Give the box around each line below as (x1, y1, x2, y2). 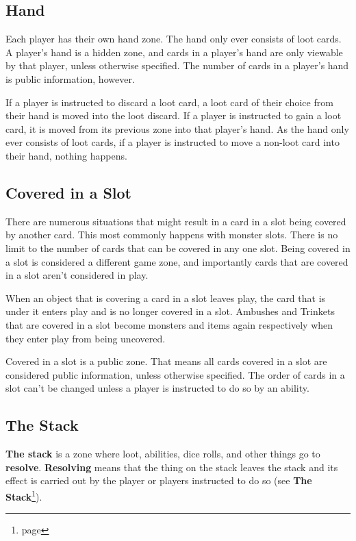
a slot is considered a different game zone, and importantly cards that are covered (5, 254, 348, 268)
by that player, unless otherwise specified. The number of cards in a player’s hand (5, 58, 349, 73)
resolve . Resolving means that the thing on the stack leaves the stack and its (5, 460, 338, 474)
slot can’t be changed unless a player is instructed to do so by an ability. (5, 381, 309, 395)
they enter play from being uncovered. (5, 331, 166, 345)
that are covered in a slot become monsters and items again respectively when (5, 317, 333, 331)
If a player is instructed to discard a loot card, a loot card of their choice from (5, 95, 333, 109)
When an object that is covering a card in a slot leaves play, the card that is (5, 290, 326, 305)
